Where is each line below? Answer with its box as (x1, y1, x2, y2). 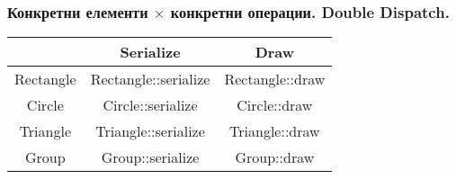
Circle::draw (237, 94, 313, 116)
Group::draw (235, 147, 315, 168)
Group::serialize (101, 147, 200, 168)
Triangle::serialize (95, 121, 205, 142)
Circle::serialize (103, 94, 198, 116)
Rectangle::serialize (90, 68, 210, 90)
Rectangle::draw (224, 68, 326, 90)
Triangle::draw (229, 121, 320, 142)
